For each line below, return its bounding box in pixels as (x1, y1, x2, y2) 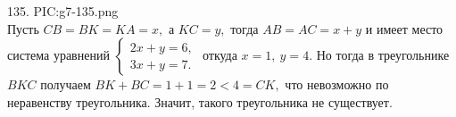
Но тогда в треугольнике (316, 46, 450, 64)
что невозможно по (285, 75, 389, 94)
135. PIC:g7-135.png (7, 2, 119, 20)
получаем (40, 75, 91, 94)
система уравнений (7, 46, 110, 64)
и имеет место (365, 19, 444, 38)
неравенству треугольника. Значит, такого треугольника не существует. (7, 92, 393, 111)
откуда (202, 46, 237, 64)
